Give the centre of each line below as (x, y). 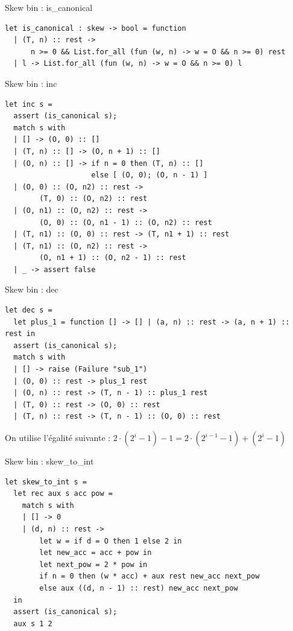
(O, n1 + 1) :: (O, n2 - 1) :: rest (113, 258)
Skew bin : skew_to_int (49, 461)
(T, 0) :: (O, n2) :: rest (93, 199)
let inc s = (29, 104)
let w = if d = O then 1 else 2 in (111, 541)
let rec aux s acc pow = (63, 494)
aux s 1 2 (33, 623)
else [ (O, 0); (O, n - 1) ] (150, 175)
